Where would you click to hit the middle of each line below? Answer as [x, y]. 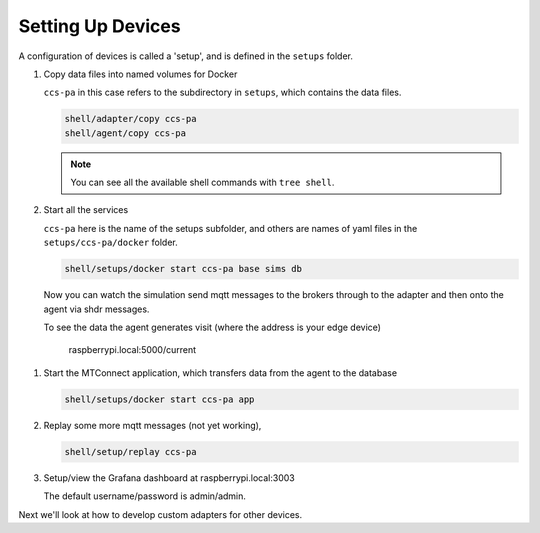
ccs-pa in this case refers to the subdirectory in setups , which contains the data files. [222, 92]
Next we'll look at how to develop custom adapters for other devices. [160, 514]
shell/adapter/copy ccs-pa [130, 119]
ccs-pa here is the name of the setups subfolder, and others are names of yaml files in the [230, 228]
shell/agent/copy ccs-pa [125, 133]
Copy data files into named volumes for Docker [140, 74]
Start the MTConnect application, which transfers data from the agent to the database [220, 372]
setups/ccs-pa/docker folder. [111, 242]
